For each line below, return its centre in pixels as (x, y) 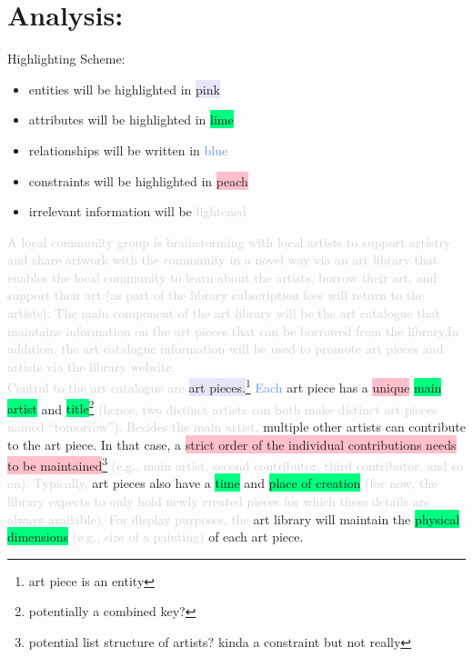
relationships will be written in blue (128, 149)
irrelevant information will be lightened (138, 211)
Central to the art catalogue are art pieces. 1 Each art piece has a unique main (225, 386)
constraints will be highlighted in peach (138, 180)
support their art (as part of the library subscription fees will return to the (216, 295)
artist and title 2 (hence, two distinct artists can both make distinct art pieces (222, 407)
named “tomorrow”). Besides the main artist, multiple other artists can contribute (237, 426)
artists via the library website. (91, 366)
